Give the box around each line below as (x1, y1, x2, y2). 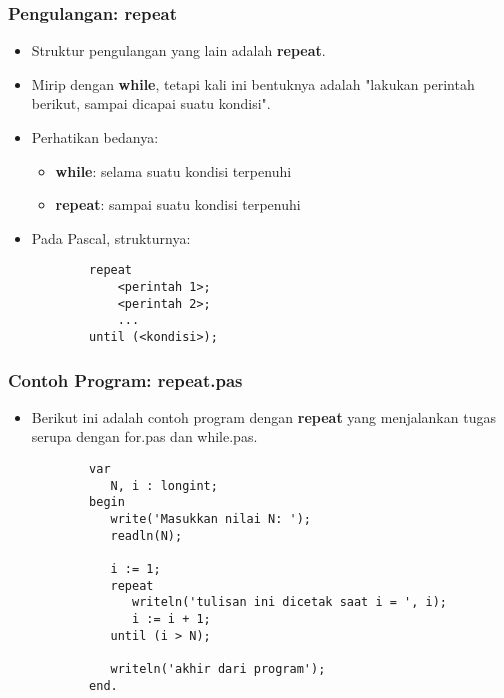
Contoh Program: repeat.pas (8, 367, 243, 392)
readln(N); (110, 528, 183, 543)
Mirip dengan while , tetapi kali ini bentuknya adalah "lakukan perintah (31, 73, 475, 94)
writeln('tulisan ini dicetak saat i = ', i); (132, 595, 448, 610)
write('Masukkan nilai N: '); (110, 512, 311, 527)
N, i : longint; (110, 478, 218, 493)
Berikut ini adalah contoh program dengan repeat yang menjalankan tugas (31, 406, 496, 427)
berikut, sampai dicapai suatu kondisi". (31, 93, 271, 114)
